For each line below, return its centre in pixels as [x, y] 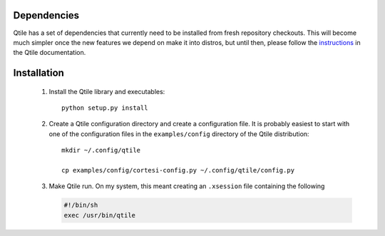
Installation [38, 73]
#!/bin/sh [81, 205]
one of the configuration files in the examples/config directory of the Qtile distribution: [179, 134]
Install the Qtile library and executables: [107, 91]
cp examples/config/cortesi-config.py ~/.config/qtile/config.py [178, 170]
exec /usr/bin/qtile [99, 215]
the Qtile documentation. [50, 53]
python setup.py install [105, 108]
